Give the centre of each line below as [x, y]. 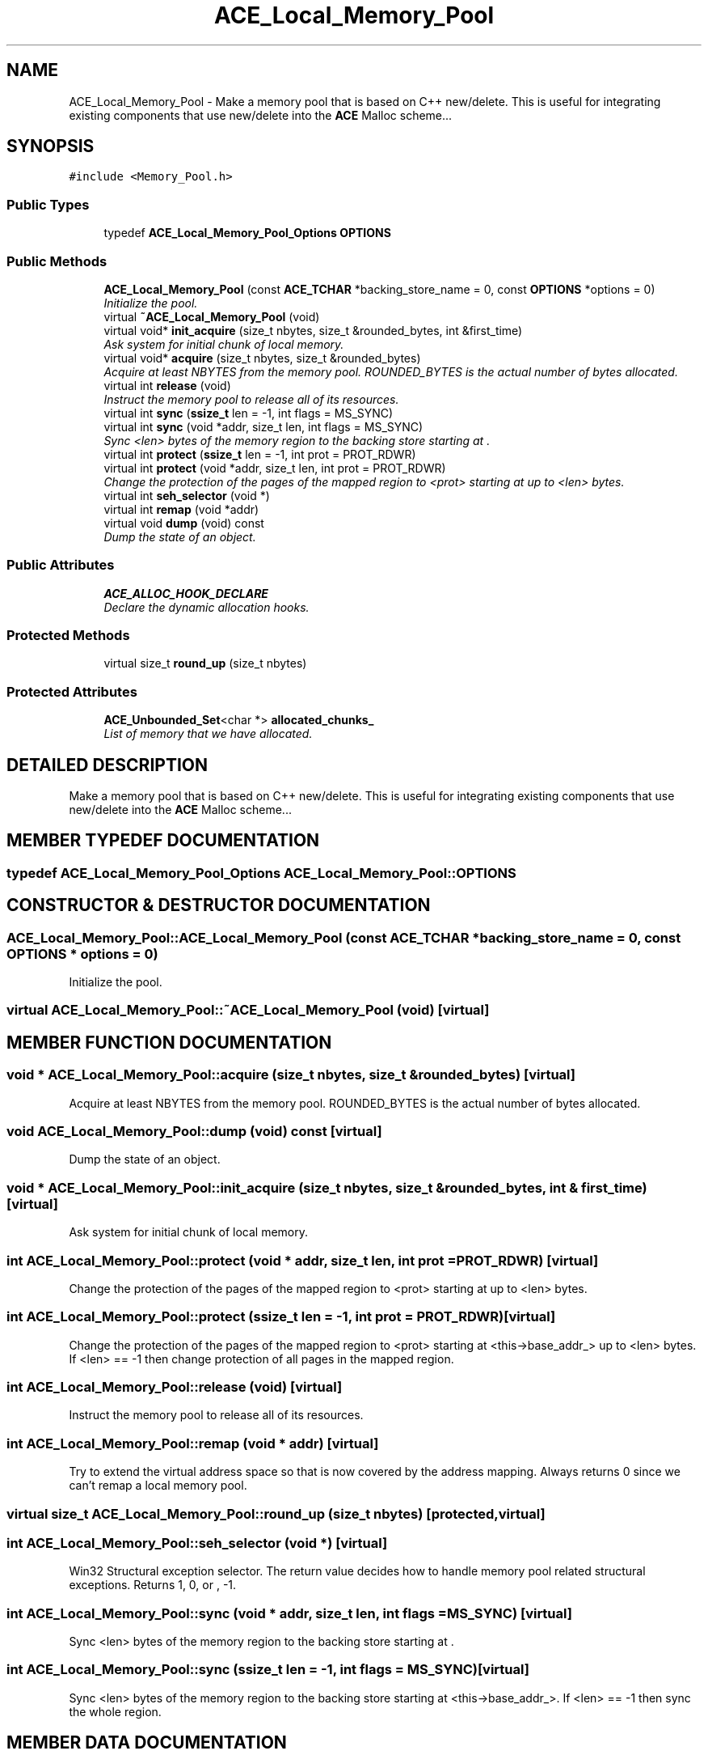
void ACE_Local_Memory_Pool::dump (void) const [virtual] [194, 1132]
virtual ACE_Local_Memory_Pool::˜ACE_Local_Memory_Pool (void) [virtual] [248, 1010]
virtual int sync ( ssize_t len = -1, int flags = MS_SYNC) [249, 413]
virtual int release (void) [167, 385]
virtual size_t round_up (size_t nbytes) [205, 663]
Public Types [48, 204]
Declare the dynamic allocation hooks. [206, 607]
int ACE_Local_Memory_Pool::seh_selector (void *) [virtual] [197, 1543]
